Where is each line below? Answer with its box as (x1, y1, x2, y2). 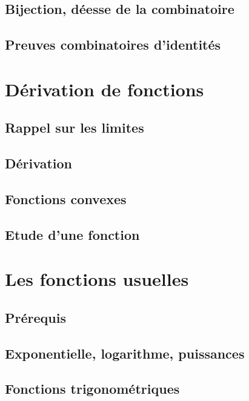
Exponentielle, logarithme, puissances (5, 343, 245, 362)
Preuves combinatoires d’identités (5, 35, 221, 54)
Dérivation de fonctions (5, 76, 204, 101)
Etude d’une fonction (5, 225, 140, 244)
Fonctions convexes (5, 189, 127, 208)
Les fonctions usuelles (5, 267, 189, 291)
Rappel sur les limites (5, 118, 144, 137)
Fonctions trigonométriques (5, 379, 180, 398)
